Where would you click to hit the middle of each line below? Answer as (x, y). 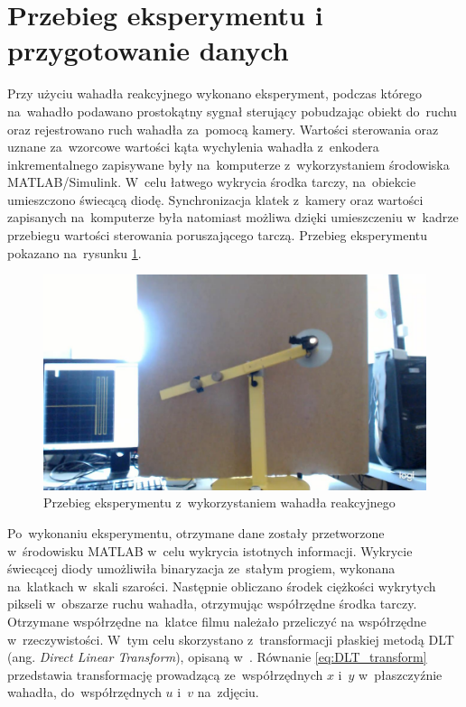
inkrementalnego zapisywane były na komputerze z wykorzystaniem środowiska (228, 164)
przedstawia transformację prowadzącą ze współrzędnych (165, 674)
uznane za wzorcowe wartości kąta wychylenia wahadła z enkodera (193, 147)
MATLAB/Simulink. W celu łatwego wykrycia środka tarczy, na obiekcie (212, 182)
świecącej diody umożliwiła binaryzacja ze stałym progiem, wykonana (201, 568)
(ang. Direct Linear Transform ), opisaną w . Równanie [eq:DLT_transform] (217, 657)
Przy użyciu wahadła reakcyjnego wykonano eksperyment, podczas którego (215, 93)
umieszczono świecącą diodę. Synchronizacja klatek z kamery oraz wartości (215, 199)
